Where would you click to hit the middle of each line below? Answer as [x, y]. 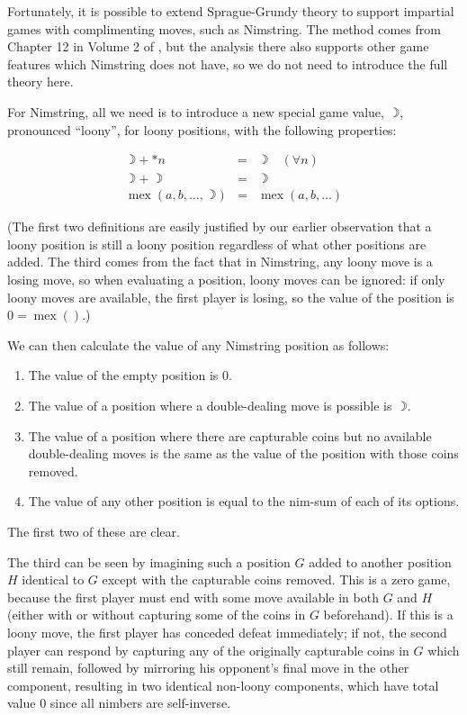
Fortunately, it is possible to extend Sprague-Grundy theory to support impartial [231, 11]
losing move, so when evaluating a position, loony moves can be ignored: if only [226, 280]
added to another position [380, 561]
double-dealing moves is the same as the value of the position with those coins [243, 453]
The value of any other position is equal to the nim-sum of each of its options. [244, 501]
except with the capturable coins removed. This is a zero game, [276, 579]
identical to [53, 579]
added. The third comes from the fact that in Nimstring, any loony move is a [220, 262]
